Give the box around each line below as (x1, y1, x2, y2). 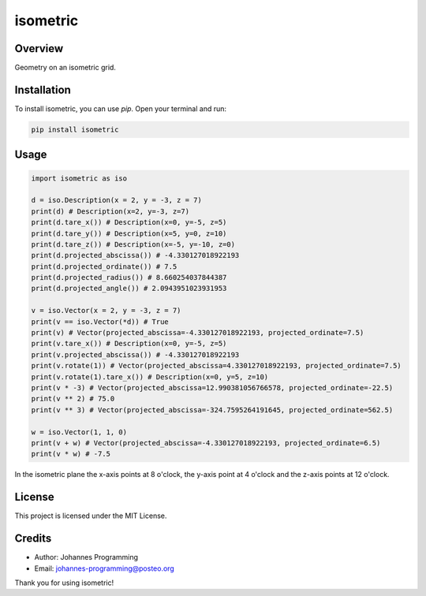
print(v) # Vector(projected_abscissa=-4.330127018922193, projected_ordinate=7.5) (31, 328, 364, 337)
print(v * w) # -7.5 (31, 449, 110, 459)
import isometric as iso (31, 173, 128, 183)
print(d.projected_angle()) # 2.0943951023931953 (31, 284, 227, 293)
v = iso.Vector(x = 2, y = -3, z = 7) (31, 306, 181, 315)
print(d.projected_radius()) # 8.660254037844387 (31, 273, 227, 282)
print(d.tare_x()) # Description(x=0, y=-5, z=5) (31, 218, 227, 227)
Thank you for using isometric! (14, 578, 114, 587)
